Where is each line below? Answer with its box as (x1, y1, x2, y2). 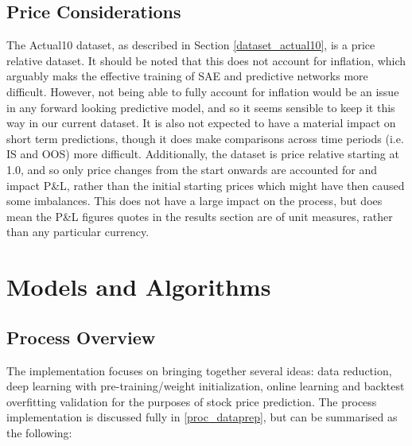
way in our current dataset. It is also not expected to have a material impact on (6, 114, 396, 131)
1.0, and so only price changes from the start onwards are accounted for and (6, 161, 378, 177)
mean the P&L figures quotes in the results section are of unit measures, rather (6, 207, 393, 224)
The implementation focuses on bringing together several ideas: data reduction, (6, 362, 392, 378)
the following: (6, 424, 72, 440)
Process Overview (6, 324, 156, 349)
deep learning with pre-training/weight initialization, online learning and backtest (6, 378, 405, 394)
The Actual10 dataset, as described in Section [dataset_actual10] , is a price (6, 37, 375, 53)
